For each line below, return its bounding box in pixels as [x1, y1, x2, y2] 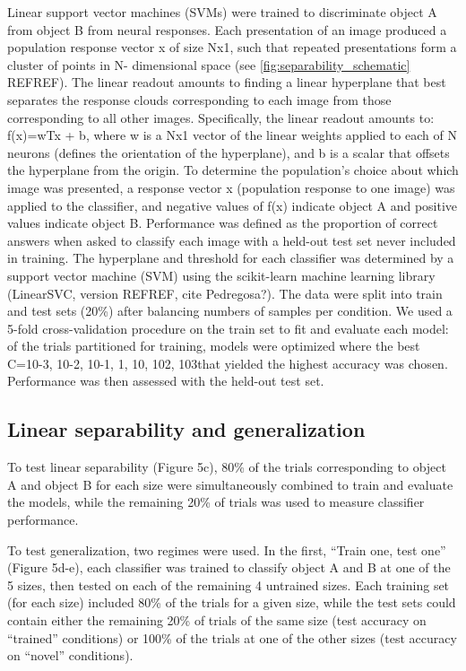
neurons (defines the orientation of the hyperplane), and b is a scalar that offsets [7, 143, 450, 161]
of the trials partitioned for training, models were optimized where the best [7, 336, 420, 355]
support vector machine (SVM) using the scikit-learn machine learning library [7, 266, 436, 284]
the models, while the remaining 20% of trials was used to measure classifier [7, 492, 425, 511]
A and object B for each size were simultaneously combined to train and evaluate [7, 475, 453, 493]
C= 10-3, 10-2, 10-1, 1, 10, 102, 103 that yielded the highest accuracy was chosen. [7, 353, 448, 372]
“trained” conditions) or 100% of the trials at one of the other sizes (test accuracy [7, 628, 457, 647]
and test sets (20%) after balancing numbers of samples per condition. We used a [7, 301, 453, 320]
